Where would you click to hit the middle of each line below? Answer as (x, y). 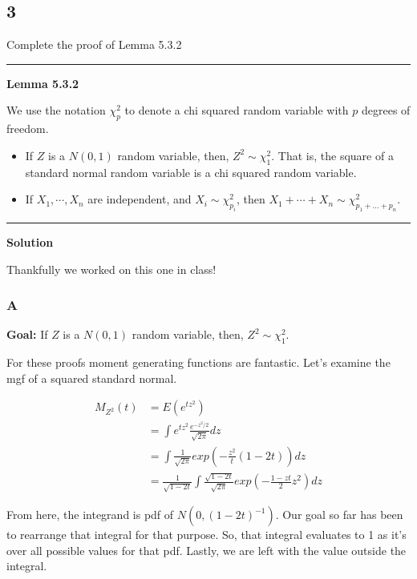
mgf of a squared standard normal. (92, 378)
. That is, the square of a (332, 155)
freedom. (28, 129)
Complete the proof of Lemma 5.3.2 (94, 44)
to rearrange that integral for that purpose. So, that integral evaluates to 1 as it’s (206, 535)
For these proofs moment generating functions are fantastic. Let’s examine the (198, 362)
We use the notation (56, 110)
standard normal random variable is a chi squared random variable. (191, 172)
